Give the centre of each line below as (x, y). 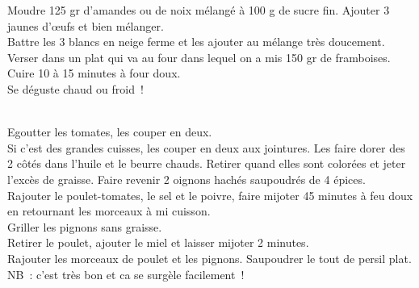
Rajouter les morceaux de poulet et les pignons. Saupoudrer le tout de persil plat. (209, 258)
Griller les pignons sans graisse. (85, 226)
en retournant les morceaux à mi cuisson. (109, 211)
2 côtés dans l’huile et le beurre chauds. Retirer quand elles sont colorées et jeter (207, 163)
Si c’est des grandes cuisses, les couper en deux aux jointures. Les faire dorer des (206, 147)
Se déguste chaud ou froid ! (75, 88)
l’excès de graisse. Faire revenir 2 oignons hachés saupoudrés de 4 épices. (186, 179)
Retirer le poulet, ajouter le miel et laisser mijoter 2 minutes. (158, 242)
